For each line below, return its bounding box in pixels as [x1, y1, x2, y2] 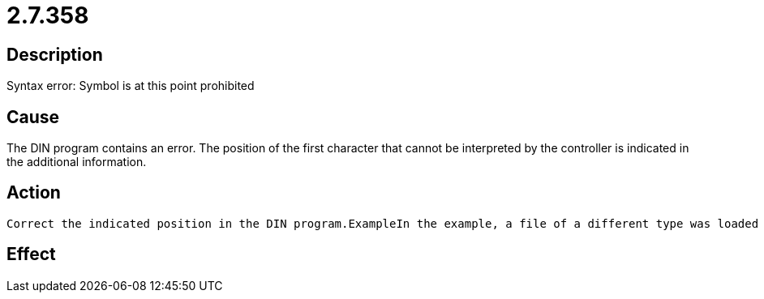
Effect [6, 244, 56, 265]
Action [6, 182, 61, 203]
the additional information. [6, 155, 147, 169]
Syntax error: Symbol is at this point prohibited [6, 79, 255, 93]
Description [6, 44, 103, 65]
